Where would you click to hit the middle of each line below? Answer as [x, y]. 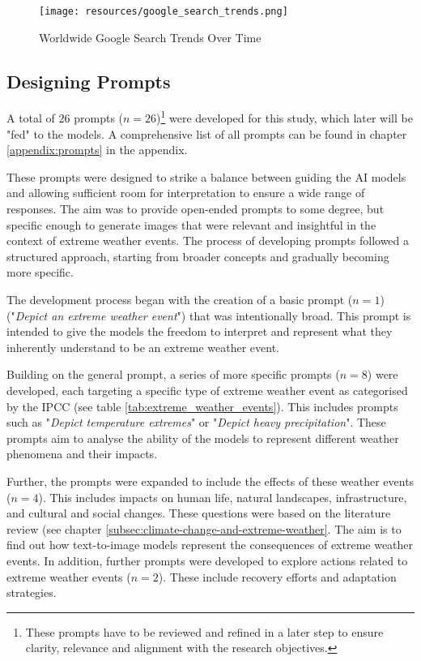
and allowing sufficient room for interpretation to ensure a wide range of [186, 193]
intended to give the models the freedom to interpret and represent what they [200, 331]
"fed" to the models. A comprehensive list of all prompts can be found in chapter [207, 133]
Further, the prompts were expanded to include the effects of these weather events [210, 481]
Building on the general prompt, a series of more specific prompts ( [173, 374]
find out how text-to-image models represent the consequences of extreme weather [210, 545]
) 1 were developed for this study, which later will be [285, 117]
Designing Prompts [89, 81]
